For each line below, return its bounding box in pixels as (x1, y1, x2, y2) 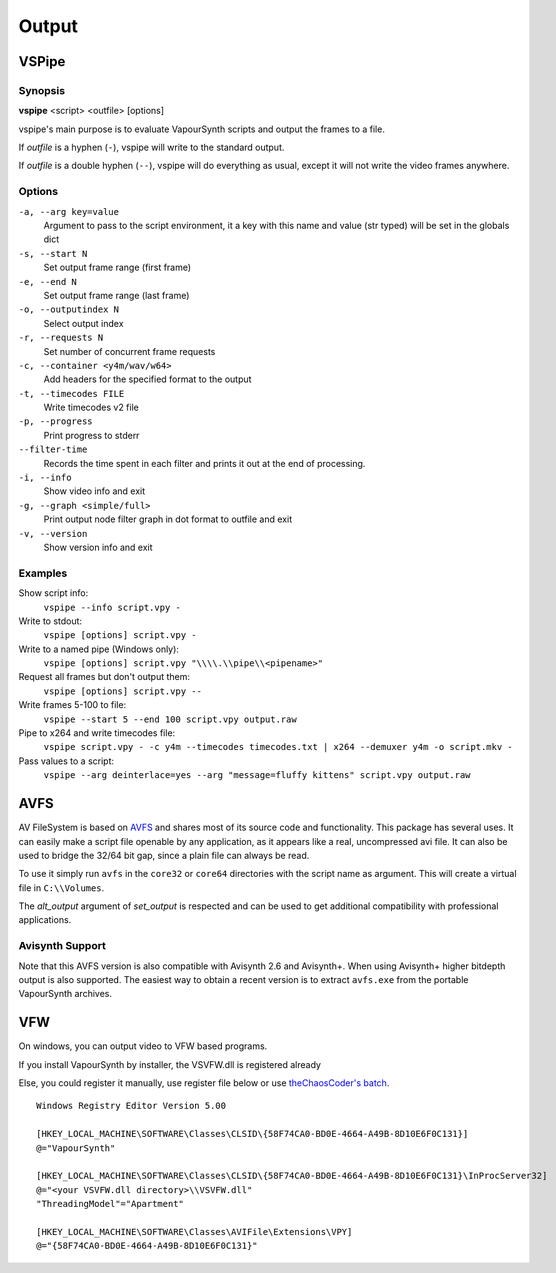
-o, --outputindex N (18, 304, 120, 315)
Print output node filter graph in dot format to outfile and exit (43, 513, 293, 525)
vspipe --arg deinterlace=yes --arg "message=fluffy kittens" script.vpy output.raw (43, 770, 471, 781)
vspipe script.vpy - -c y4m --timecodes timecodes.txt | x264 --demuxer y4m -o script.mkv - (43, 741, 514, 753)
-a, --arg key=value (18, 206, 120, 217)
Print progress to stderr (43, 429, 140, 441)
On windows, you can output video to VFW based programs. (18, 1040, 268, 1052)
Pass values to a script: (18, 755, 115, 767)
